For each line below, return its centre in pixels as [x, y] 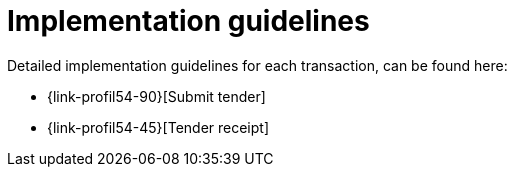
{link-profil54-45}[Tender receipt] [158, 127]
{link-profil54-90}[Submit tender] [156, 96]
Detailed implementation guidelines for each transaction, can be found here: [257, 65]
